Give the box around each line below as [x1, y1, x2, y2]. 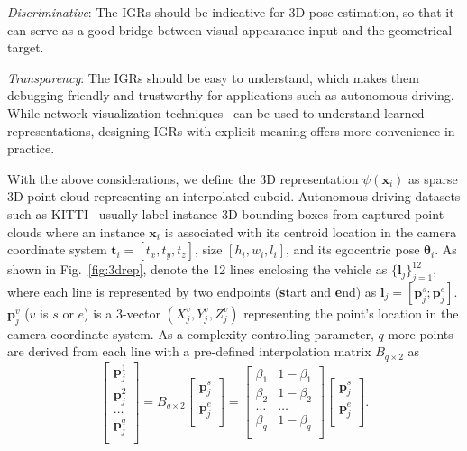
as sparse [408, 169, 458, 188]
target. [7, 38, 44, 57]
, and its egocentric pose [286, 240, 420, 259]
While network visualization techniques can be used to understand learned [7, 103, 425, 122]
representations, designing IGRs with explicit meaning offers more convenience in [7, 121, 455, 140]
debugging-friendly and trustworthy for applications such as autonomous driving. [7, 86, 454, 105]
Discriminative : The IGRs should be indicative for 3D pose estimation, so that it [7, 3, 454, 21]
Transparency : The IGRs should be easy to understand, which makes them [7, 68, 419, 87]
